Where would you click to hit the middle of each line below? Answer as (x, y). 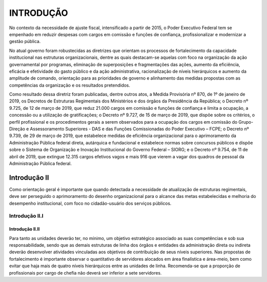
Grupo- (246, 122)
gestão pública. (25, 42)
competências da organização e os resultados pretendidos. (70, 85)
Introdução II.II (24, 229)
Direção (17, 129)
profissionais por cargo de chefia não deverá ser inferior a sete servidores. (85, 273)
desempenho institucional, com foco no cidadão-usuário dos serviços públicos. (90, 203)
